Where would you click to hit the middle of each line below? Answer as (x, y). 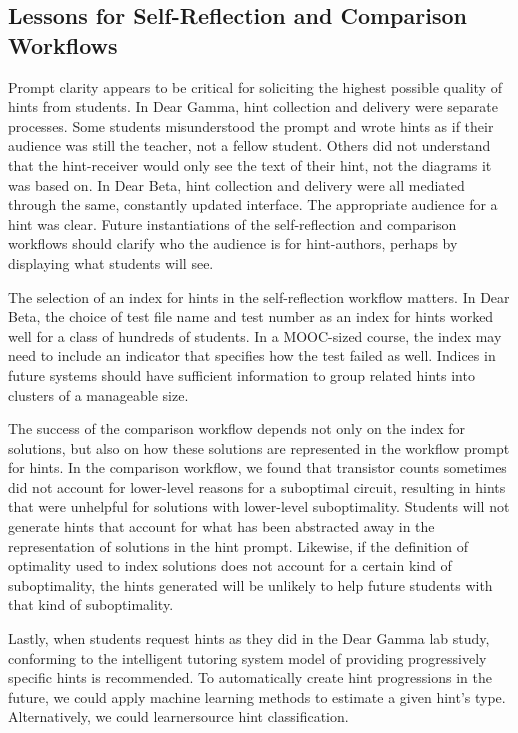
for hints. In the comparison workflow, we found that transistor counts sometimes (257, 467)
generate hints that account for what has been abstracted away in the (221, 526)
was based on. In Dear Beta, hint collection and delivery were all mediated (236, 184)
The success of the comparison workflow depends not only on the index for (237, 428)
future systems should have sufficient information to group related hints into (241, 374)
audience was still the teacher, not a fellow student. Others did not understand (249, 145)
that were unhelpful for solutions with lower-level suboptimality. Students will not (259, 506)
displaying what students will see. (111, 262)
